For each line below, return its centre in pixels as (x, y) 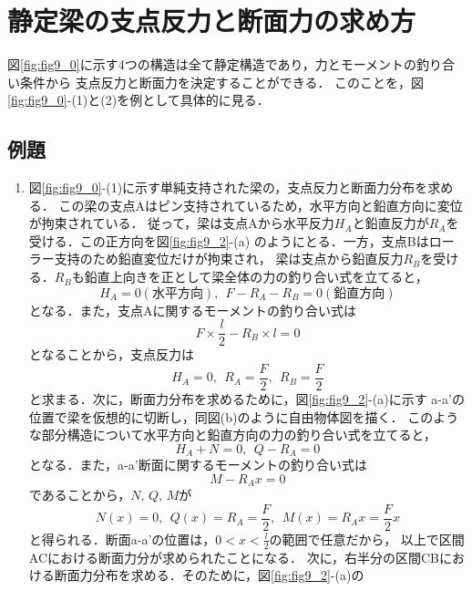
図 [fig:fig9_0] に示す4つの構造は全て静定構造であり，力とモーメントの (212, 64)
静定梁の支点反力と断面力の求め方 (212, 21)
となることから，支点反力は (111, 354)
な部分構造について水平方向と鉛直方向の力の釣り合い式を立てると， (232, 435)
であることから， (80, 495)
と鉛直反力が (390, 223)
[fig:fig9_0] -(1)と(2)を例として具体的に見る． (139, 100)
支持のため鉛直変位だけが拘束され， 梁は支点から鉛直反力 (229, 259)
